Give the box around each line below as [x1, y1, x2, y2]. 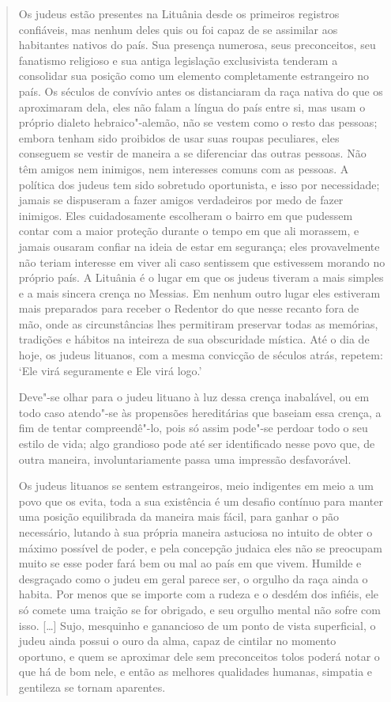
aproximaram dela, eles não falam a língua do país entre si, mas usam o [18, 98, 366, 115]
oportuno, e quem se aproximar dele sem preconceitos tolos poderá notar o [18, 647, 380, 664]
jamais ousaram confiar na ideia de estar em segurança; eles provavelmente [18, 237, 380, 254]
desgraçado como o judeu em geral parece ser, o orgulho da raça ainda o [18, 570, 368, 586]
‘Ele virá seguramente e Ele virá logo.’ [18, 362, 202, 378]
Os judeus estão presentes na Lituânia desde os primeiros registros [18, 6, 340, 21]
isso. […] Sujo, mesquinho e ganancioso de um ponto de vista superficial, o [18, 617, 376, 633]
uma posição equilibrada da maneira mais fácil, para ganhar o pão [18, 508, 339, 525]
